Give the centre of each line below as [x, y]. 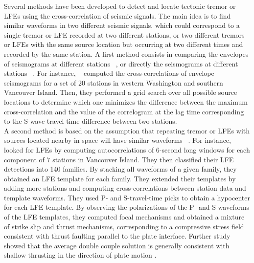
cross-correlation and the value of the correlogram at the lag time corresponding [124, 111]
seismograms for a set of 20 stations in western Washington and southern [114, 82]
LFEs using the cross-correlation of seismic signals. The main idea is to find [117, 15]
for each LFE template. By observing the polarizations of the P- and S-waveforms [127, 207]
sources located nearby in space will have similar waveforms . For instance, [117, 140]
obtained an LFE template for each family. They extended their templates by [120, 178]
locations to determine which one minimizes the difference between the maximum [126, 101]
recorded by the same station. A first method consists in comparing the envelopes [126, 54]
